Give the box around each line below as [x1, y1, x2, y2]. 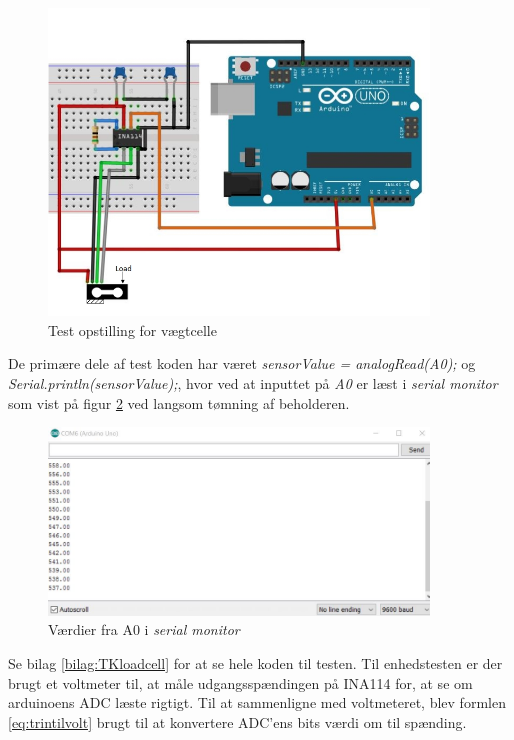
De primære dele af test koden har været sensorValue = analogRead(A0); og [8, 353, 476, 374]
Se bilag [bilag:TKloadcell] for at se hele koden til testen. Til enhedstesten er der [8, 653, 503, 674]
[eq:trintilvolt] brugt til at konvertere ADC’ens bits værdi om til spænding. [8, 711, 467, 732]
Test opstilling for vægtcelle [48, 319, 217, 340]
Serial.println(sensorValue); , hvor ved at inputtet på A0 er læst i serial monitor [8, 372, 498, 393]
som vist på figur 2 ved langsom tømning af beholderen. [8, 392, 350, 413]
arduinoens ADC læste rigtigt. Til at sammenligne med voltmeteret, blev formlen [8, 692, 506, 713]
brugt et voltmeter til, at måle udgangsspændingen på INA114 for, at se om [8, 672, 473, 693]
